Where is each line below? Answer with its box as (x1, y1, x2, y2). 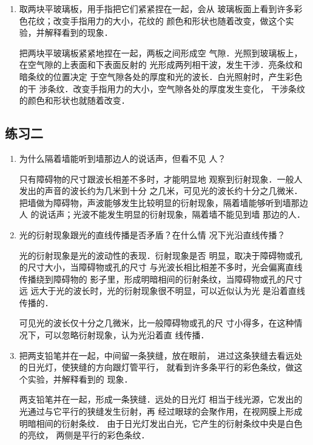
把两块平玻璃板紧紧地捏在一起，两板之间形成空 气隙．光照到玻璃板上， (19, 46, 303, 59)
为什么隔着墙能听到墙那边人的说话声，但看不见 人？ (19, 152, 226, 164)
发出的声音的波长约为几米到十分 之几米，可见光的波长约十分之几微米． (19, 184, 303, 197)
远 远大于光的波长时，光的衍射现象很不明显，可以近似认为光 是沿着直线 (19, 284, 306, 297)
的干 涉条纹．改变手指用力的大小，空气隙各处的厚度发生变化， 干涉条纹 (19, 82, 306, 95)
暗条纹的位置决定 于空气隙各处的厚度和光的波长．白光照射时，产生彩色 (19, 70, 303, 82)
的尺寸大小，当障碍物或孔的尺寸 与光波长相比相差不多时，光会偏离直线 (19, 261, 303, 273)
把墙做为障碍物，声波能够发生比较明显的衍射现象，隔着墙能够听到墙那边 (19, 196, 308, 209)
